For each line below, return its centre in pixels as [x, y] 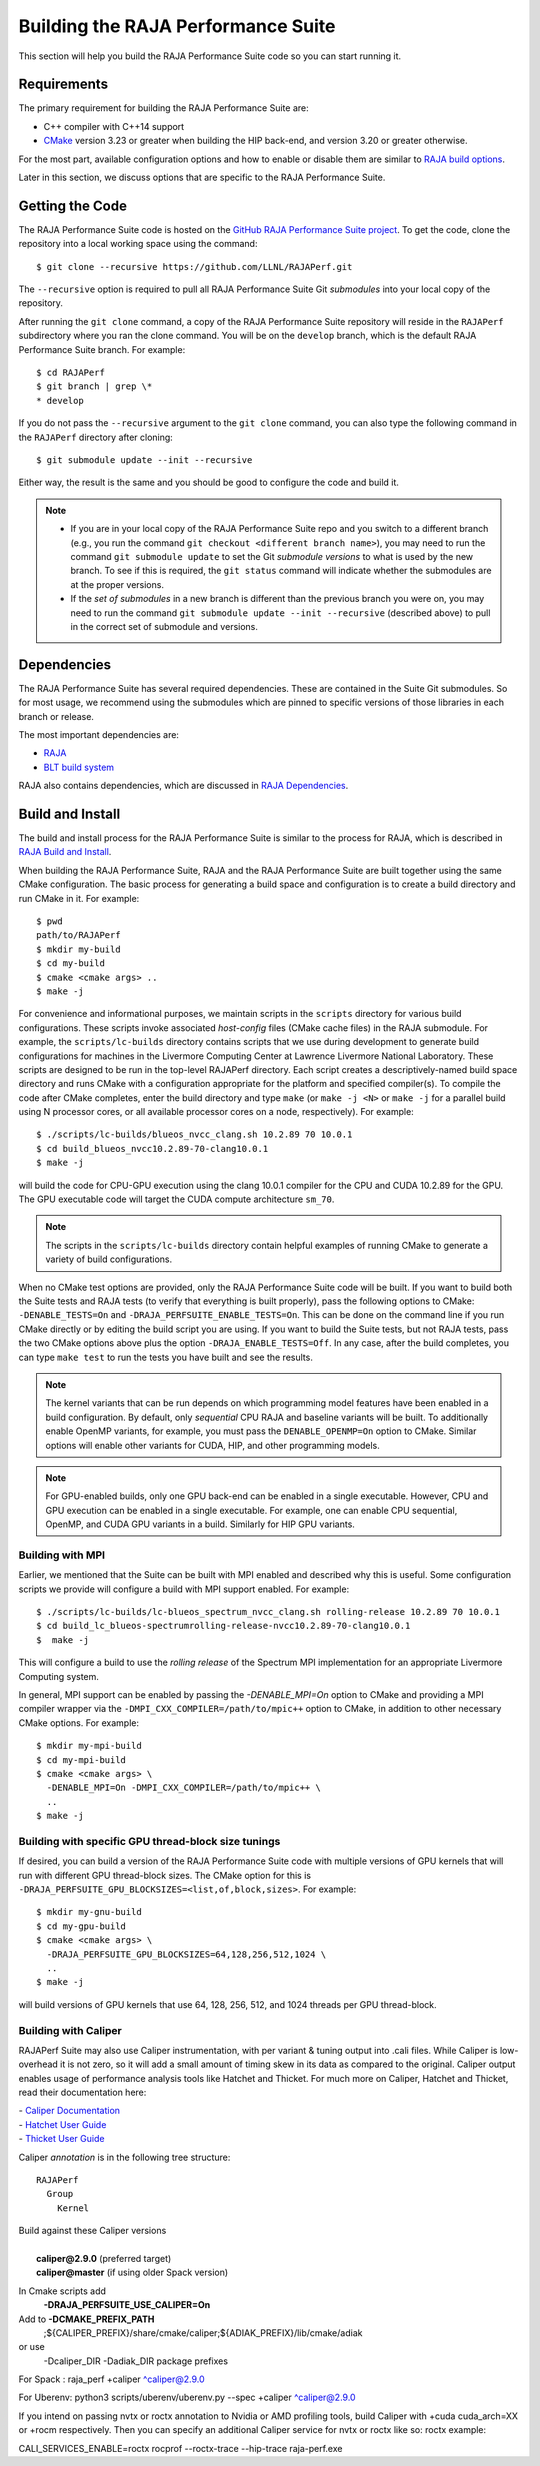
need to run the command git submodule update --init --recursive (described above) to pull [280, 612]
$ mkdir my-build [78, 949]
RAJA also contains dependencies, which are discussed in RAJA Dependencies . [183, 786]
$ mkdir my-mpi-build [89, 1746]
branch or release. [56, 716]
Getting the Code [72, 205]
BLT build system [79, 767]
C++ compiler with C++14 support [114, 126]
